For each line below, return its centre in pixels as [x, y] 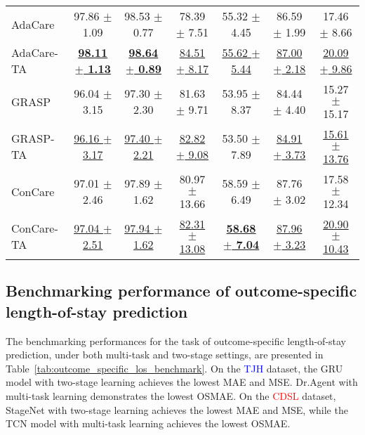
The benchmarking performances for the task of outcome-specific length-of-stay [176, 340]
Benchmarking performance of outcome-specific [181, 291]
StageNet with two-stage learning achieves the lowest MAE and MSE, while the [177, 409]
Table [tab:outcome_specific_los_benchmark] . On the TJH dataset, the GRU [174, 368]
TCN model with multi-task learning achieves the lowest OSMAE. [148, 423]
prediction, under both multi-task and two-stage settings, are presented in [165, 355]
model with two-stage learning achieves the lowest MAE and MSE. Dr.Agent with [182, 382]
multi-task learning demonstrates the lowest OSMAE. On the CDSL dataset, [171, 395]
